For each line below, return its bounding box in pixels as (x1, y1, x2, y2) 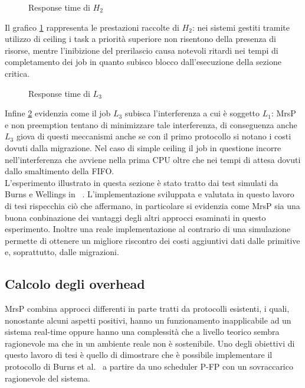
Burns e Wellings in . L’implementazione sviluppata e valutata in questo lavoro (5, 188, 294, 200)
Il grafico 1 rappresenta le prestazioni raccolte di (5, 21, 179, 33)
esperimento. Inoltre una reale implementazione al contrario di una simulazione (5, 223, 291, 235)
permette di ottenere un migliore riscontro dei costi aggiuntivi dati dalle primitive (5, 234, 300, 246)
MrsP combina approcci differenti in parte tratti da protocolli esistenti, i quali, (5, 302, 290, 315)
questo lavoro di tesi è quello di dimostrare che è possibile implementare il (5, 348, 273, 361)
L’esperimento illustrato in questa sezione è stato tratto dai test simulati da (5, 176, 278, 188)
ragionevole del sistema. (5, 371, 90, 384)
